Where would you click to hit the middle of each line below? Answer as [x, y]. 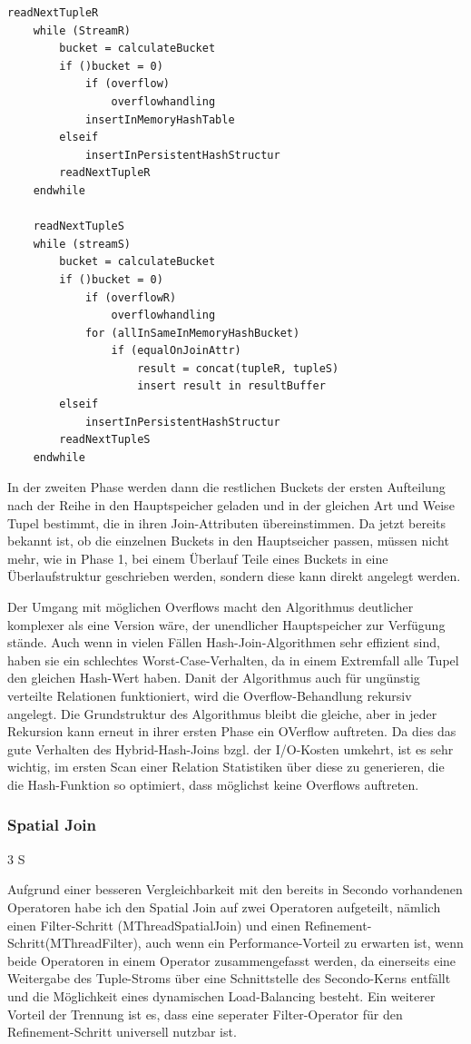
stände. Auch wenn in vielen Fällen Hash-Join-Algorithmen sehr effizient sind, [224, 642]
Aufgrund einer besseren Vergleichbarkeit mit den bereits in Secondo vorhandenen [235, 889]
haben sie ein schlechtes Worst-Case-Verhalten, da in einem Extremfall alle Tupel [233, 660]
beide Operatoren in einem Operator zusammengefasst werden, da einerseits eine [232, 960]
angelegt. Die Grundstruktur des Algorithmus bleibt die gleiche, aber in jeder [222, 713]
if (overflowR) [131, 297]
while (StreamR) [82, 30]
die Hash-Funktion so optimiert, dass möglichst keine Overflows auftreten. [213, 784]
